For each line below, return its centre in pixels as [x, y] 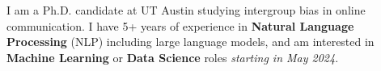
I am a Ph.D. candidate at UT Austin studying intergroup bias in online [186, 10]
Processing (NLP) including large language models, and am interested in [190, 42]
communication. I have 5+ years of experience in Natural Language [180, 25]
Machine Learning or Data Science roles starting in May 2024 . [173, 57]
